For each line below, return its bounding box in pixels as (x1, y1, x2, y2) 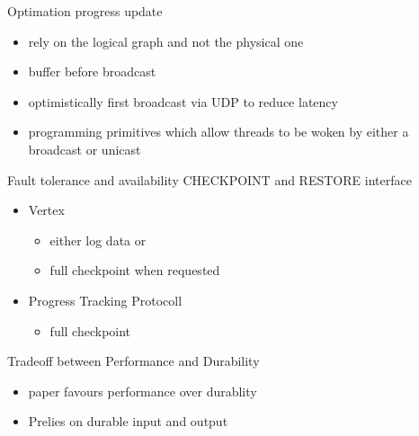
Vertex (28, 200, 65, 219)
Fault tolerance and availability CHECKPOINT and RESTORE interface (7, 170, 412, 189)
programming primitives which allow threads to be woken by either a (28, 122, 409, 141)
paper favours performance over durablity (28, 381, 257, 400)
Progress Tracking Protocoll (28, 290, 183, 309)
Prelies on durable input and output (28, 412, 228, 431)
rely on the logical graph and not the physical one (28, 31, 304, 50)
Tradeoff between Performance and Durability (7, 351, 260, 370)
